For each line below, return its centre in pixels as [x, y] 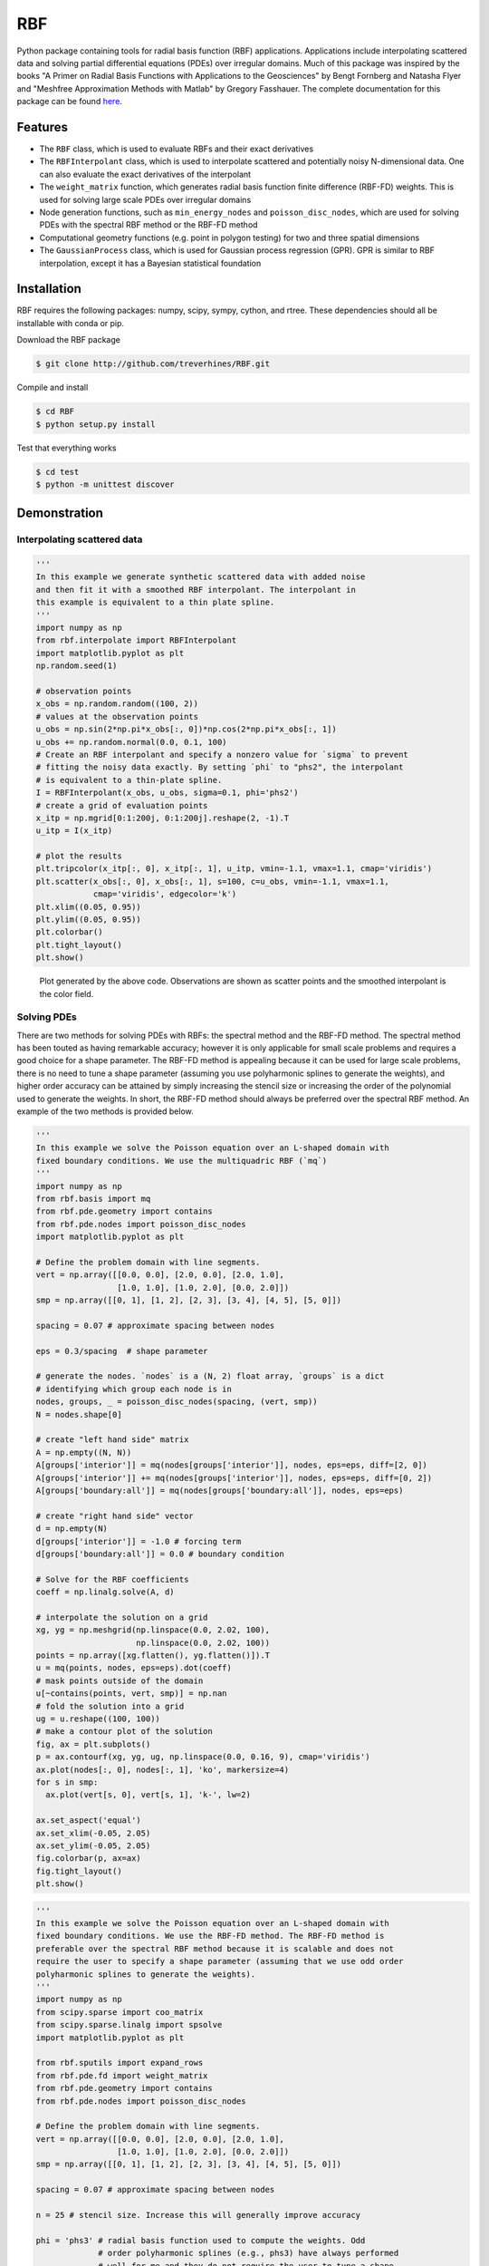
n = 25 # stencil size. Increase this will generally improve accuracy [198, 2215]
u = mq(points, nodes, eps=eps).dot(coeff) [134, 1668]
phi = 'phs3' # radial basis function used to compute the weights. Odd [201, 2240]
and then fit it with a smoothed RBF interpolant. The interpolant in [196, 590]
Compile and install [53, 387]
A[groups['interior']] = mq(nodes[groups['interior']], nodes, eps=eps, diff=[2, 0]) [231, 1465]
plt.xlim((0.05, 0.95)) [89, 907]
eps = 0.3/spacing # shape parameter [122, 1351]
